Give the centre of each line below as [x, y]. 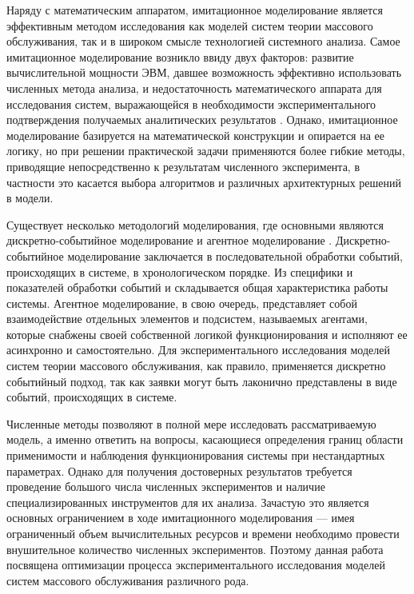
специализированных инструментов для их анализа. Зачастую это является [188, 502]
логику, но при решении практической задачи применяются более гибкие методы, [206, 151]
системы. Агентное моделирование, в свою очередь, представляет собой [182, 303]
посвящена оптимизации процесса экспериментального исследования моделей [196, 565]
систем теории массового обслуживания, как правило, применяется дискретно [196, 366]
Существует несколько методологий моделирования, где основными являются [195, 224]
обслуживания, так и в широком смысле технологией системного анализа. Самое [203, 41]
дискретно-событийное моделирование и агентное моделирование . [169, 240]
